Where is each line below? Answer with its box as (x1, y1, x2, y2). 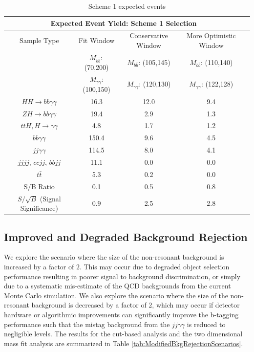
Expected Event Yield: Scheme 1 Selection (50, 18, 197, 28)
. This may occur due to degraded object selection (79, 262, 230, 271)
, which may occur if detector (152, 300, 240, 310)
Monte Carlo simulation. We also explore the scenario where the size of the (4, 290, 228, 300)
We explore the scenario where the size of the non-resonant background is (4, 252, 224, 262)
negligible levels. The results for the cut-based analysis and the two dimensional (4, 329, 243, 339)
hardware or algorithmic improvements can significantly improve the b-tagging (4, 309, 239, 319)
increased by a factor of (4, 262, 74, 271)
